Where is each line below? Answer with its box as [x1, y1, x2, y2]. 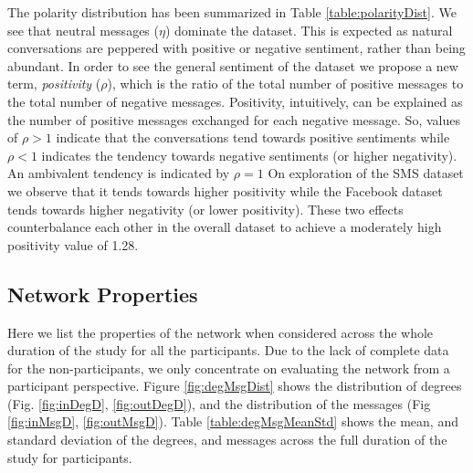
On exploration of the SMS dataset [268, 163, 464, 183]
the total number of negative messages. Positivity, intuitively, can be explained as [7, 91, 463, 110]
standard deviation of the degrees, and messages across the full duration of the [7, 430, 447, 449]
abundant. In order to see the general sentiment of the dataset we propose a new [7, 56, 458, 75]
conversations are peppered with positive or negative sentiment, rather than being [7, 38, 466, 58]
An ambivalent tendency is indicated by [7, 163, 230, 183]
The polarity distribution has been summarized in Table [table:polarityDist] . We [7, 3, 457, 21]
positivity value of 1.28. [7, 235, 139, 254]
